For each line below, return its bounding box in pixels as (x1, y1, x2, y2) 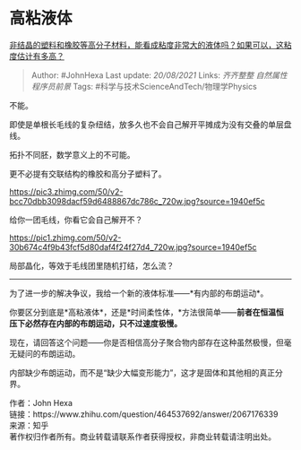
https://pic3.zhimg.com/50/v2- (9, 186, 124, 197)
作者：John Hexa (9, 397, 73, 408)
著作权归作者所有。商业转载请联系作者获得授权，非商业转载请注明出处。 (9, 431, 276, 442)
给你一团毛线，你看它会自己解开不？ (9, 214, 143, 225)
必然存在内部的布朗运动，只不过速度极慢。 (24, 317, 182, 328)
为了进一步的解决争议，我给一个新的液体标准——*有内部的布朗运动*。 (9, 288, 269, 299)
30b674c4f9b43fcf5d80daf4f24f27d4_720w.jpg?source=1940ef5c (9, 241, 257, 252)
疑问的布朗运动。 (16, 348, 81, 359)
